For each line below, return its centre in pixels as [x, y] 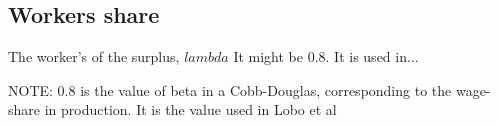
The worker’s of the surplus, [94, 56]
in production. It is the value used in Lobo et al [190, 109]
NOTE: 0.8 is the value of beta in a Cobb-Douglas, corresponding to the [230, 89]
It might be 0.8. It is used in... [326, 56]
